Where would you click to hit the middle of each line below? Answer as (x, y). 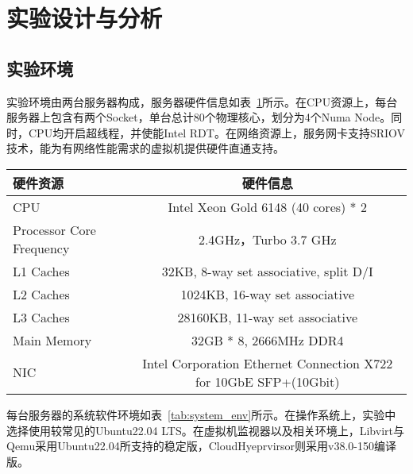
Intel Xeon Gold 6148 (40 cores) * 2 (267, 206)
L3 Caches (41, 317)
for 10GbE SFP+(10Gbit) (267, 381)
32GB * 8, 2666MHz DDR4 (267, 340)
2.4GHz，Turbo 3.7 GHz (267, 239)
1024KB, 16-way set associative (268, 294)
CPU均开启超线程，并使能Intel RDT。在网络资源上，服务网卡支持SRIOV (217, 132)
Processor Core (54, 229)
